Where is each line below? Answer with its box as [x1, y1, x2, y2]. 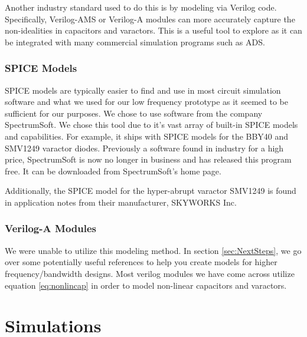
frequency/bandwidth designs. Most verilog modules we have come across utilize [5, 267, 295, 279]
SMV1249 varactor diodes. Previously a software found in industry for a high [5, 141, 284, 154]
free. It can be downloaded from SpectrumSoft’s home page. [5, 164, 221, 177]
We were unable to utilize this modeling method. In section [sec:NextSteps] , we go [5, 244, 302, 256]
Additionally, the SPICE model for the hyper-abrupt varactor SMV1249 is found [5, 184, 296, 197]
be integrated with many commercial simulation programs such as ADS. [5, 35, 265, 48]
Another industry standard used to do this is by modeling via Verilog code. [5, 1, 277, 13]
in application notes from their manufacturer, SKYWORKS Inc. [5, 196, 237, 208]
